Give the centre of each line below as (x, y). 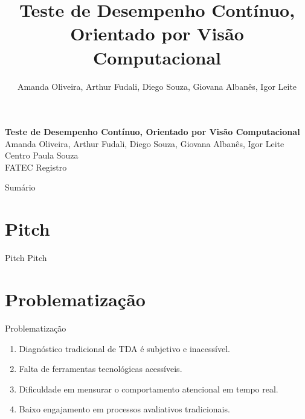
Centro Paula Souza (42, 155)
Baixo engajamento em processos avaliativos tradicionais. (124, 409)
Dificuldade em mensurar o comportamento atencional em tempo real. (149, 389)
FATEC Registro (36, 167)
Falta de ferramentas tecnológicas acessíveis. (101, 369)
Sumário (20, 187)
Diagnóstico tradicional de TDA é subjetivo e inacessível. (124, 348)
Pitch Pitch (26, 258)
